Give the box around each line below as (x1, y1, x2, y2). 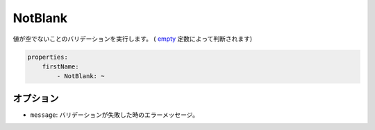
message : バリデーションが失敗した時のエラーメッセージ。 (30, 111, 199, 119)
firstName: (42, 62, 79, 71)
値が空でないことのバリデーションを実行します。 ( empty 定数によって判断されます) (12, 35, 253, 43)
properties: (27, 53, 69, 61)
